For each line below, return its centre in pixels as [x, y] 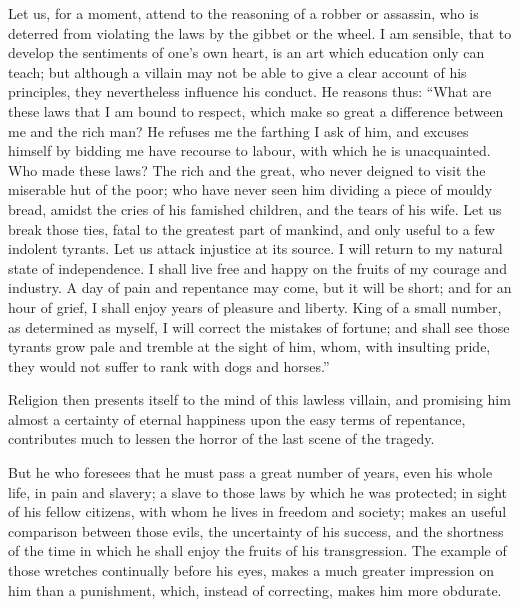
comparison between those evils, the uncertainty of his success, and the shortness [256, 530]
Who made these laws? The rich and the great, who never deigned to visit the [247, 169]
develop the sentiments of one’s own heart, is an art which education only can [246, 52]
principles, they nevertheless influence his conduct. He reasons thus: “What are [250, 91]
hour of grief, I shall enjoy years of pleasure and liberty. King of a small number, [255, 306]
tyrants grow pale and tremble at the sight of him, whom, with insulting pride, [249, 346]
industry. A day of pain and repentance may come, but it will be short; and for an [260, 287]
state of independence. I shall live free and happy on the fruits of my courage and [257, 267]
